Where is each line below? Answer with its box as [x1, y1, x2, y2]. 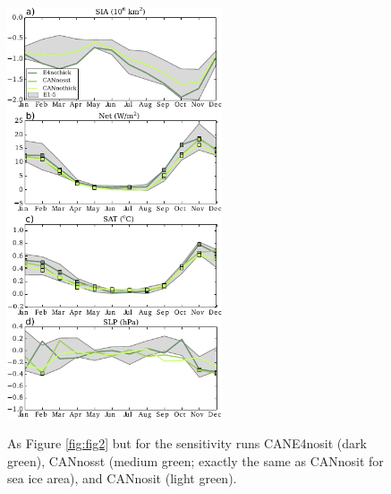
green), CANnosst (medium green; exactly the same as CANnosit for [7, 451, 384, 470]
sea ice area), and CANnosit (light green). [7, 469, 237, 488]
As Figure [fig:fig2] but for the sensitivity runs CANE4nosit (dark [7, 434, 367, 453]
